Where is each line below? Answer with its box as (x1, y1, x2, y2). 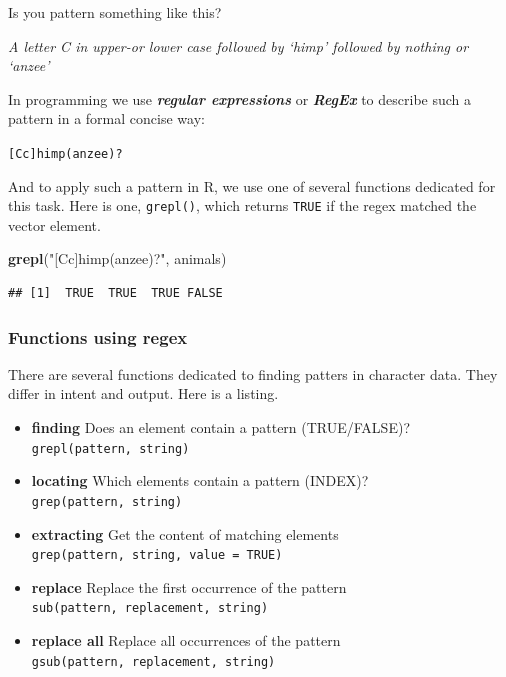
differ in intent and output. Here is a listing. (8, 383, 279, 404)
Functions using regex (8, 324, 188, 349)
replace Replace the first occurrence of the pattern (31, 576, 347, 597)
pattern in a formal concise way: (8, 108, 205, 129)
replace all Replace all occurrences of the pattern (31, 630, 341, 651)
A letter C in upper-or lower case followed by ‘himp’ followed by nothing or (8, 35, 469, 56)
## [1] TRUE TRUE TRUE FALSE (8, 286, 223, 301)
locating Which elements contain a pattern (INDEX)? (31, 470, 369, 491)
